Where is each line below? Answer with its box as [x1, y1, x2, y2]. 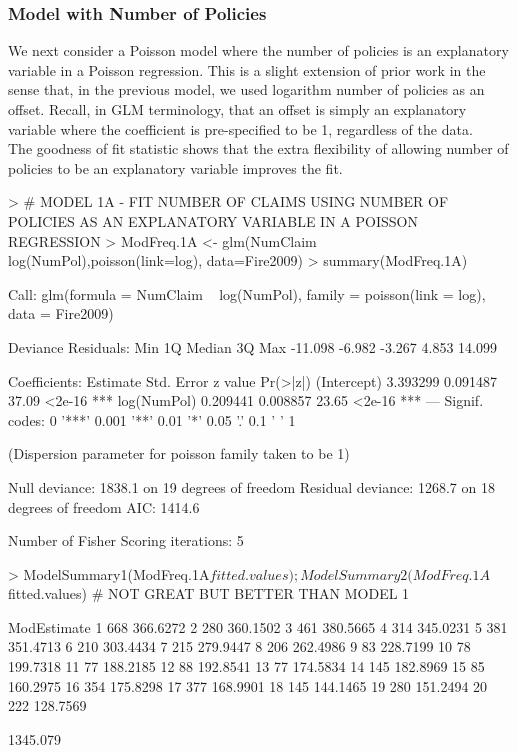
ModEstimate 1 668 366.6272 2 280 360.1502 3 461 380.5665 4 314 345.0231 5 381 [8, 616, 508, 637]
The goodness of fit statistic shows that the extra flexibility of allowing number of [8, 138, 509, 159]
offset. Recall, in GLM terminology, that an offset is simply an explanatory [8, 99, 467, 119]
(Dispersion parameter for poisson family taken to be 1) [8, 443, 350, 464]
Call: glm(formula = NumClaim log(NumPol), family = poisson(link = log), [8, 283, 486, 304]
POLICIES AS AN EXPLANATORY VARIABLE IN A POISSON [8, 210, 418, 231]
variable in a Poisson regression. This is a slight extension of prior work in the [8, 59, 486, 80]
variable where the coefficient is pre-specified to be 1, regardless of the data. [8, 118, 473, 139]
